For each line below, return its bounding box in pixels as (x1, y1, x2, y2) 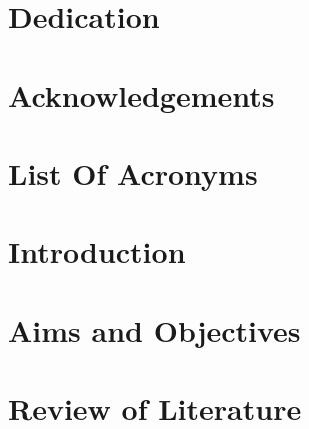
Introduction (8, 231, 186, 272)
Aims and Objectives (8, 309, 301, 350)
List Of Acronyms (8, 152, 258, 193)
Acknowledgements (8, 74, 275, 115)
